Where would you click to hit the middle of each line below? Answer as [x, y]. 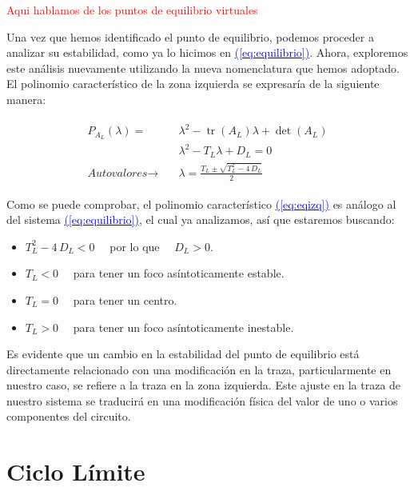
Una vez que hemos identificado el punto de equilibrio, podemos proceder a [190, 36]
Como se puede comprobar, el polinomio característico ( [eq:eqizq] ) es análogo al [201, 204]
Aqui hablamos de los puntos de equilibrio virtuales [132, 10]
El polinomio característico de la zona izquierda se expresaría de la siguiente [193, 84]
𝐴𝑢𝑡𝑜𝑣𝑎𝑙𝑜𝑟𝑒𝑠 [117, 173]
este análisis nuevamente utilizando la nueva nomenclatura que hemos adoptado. [203, 68]
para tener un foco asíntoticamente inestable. [183, 327]
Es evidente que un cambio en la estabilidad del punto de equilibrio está [183, 354]
